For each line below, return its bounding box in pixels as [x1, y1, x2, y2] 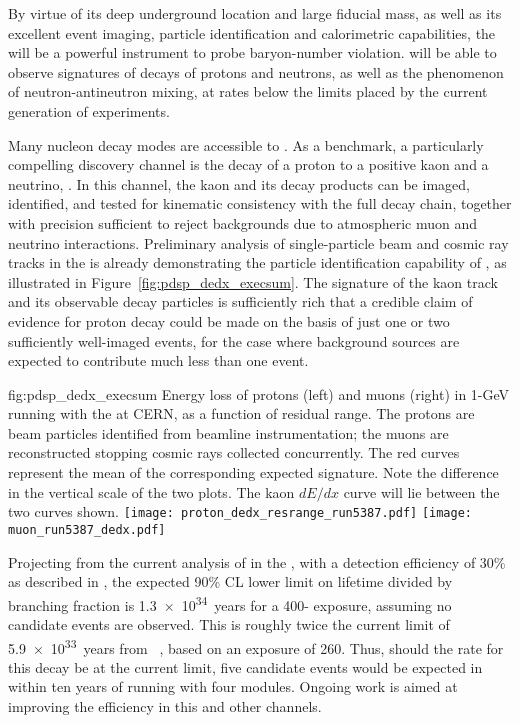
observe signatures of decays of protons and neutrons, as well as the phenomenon [8, 61, 504, 82]
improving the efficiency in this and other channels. [8, 696, 322, 717]
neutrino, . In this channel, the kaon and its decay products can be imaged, [8, 173, 470, 194]
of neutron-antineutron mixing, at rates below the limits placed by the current [8, 81, 488, 102]
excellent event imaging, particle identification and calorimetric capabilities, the [8, 22, 496, 43]
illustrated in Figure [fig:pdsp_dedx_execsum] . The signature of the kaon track [8, 271, 498, 292]
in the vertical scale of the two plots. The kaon [8, 481, 295, 502]
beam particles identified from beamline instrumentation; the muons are [8, 422, 449, 443]
